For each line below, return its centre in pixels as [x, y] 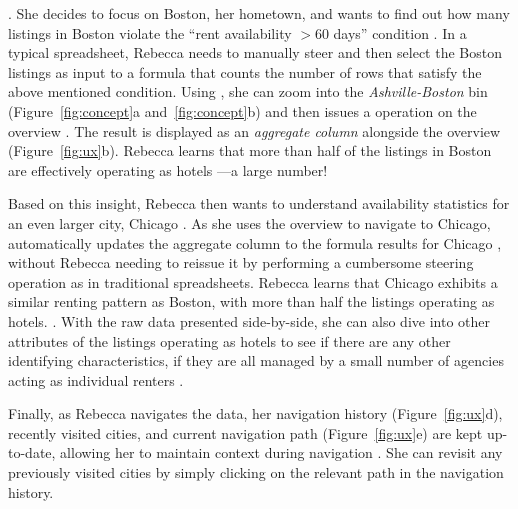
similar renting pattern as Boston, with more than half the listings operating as [251, 301]
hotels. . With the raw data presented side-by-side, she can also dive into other [249, 320]
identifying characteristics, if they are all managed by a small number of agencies [256, 360]
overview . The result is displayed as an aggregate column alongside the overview [254, 130]
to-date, [32, 452]
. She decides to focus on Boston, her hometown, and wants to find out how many [259, 13]
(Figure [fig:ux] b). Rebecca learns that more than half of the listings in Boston [250, 150]
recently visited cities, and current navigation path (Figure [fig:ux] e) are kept [245, 432]
